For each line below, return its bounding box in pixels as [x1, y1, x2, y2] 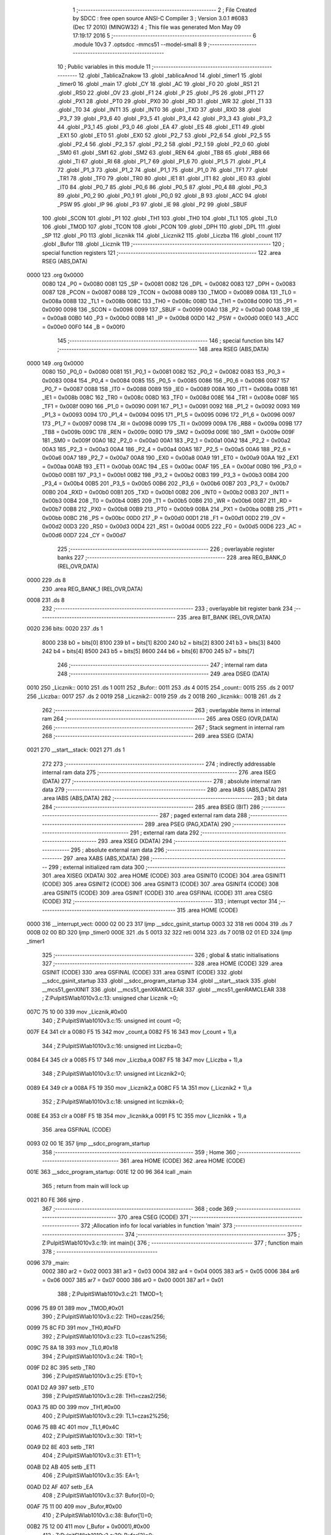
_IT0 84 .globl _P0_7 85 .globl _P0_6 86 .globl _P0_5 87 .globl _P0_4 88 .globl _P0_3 [57, 183, 267, 190]
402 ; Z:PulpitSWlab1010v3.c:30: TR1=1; [42, 1432, 142, 1439]
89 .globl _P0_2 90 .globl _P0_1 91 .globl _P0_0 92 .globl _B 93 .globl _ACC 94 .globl [57, 192, 267, 200]
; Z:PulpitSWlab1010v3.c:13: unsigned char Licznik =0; [42, 995, 178, 1002]
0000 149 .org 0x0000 [26, 359, 84, 367]
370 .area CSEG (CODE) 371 [117, 1213, 189, 1221]
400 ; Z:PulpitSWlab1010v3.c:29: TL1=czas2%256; [42, 1412, 170, 1420]
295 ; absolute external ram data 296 [70, 846, 165, 853]
